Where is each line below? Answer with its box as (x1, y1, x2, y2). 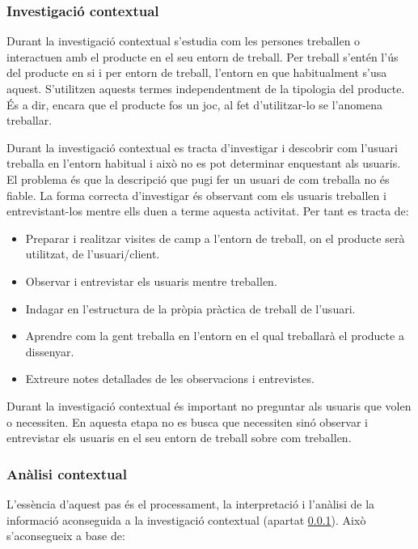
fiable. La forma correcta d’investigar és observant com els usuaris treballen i (6, 186, 386, 203)
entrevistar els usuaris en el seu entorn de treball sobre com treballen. (6, 429, 352, 446)
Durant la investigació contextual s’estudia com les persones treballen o (6, 32, 361, 49)
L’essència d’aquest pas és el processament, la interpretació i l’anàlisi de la (6, 495, 375, 512)
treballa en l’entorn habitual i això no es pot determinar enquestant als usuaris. (6, 155, 401, 172)
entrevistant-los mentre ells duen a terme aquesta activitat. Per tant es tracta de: (6, 202, 409, 219)
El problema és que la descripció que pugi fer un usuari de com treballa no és (6, 170, 390, 187)
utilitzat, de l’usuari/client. (25, 245, 160, 262)
